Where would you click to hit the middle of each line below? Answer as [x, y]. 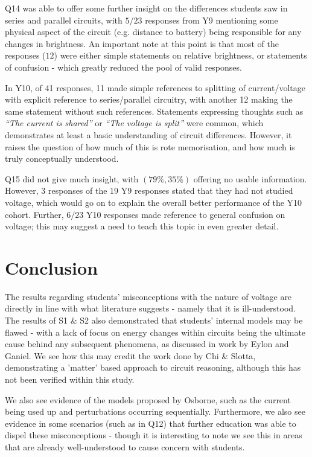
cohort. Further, [34, 214]
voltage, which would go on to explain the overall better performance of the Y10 [154, 202]
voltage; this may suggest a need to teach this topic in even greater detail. [142, 226]
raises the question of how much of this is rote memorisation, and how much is [150, 146]
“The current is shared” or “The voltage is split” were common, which [134, 123]
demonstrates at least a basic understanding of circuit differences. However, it [148, 134]
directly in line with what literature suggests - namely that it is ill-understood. [151, 308]
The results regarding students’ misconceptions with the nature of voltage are [148, 296]
